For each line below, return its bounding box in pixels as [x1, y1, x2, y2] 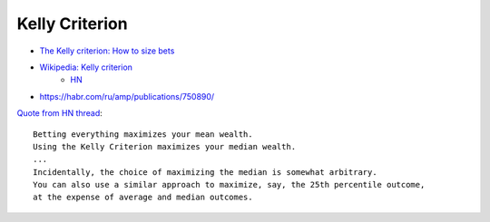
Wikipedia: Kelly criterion [39, 62, 133, 72]
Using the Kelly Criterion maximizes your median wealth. [33, 141, 297, 151]
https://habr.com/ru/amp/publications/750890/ [39, 91, 215, 101]
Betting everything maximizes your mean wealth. [33, 129, 253, 140]
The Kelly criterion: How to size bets [39, 45, 175, 56]
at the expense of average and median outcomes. [33, 192, 253, 203]
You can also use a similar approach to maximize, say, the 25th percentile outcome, [33, 179, 426, 190]
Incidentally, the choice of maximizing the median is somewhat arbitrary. [33, 167, 377, 177]
